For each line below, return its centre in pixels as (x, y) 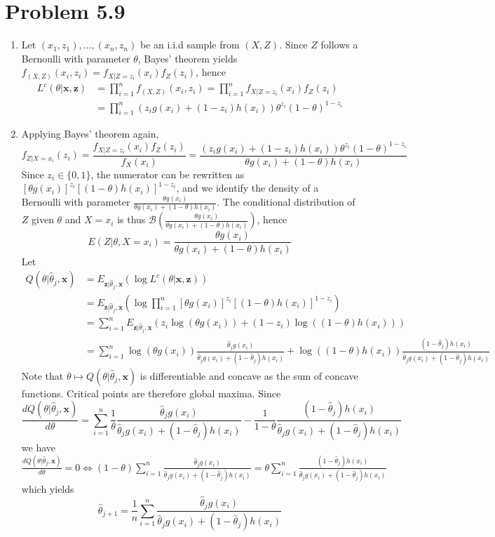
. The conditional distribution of (286, 202)
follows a (339, 45)
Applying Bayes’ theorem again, (90, 134)
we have (38, 447)
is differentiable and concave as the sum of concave (249, 375)
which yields (48, 489)
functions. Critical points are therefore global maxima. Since (151, 393)
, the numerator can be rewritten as (168, 174)
